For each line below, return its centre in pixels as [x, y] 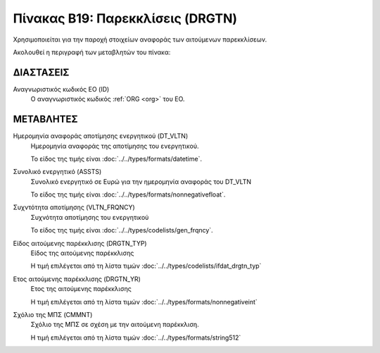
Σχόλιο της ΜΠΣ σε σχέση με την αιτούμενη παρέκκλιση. [115, 325]
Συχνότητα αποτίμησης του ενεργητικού [90, 217]
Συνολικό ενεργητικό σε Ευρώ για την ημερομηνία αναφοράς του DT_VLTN [141, 181]
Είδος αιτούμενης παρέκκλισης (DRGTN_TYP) [80, 243]
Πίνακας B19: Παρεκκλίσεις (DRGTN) [125, 18]
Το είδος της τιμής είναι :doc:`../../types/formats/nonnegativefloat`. [128, 194]
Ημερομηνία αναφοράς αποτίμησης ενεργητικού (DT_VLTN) [101, 136]
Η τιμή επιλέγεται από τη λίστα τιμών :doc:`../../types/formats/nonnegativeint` [144, 302]
